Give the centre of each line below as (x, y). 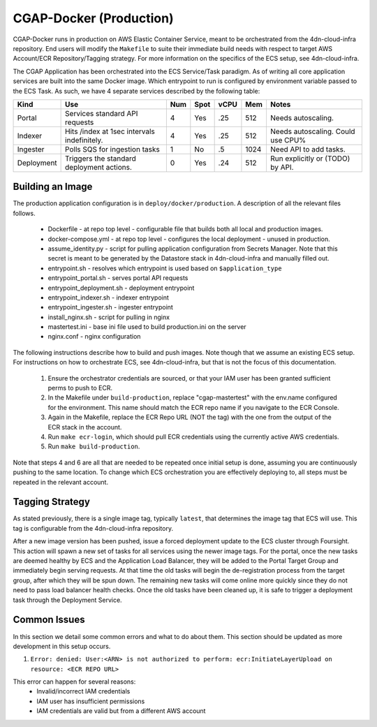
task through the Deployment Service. (67, 600)
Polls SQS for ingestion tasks (112, 149)
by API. (282, 167)
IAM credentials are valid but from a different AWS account (121, 711)
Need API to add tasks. (308, 149)
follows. (24, 213)
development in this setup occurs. (62, 646)
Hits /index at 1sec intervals (110, 131)
